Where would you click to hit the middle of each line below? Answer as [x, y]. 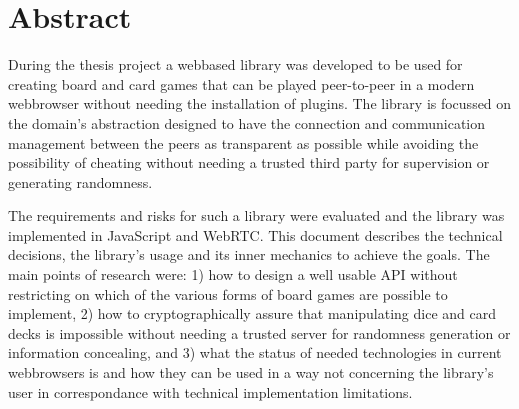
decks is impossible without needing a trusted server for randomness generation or [259, 332]
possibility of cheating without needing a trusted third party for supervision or [249, 162]
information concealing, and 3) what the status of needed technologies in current [255, 352]
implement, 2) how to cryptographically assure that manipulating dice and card [252, 313]
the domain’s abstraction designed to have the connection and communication [247, 122]
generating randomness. [80, 181]
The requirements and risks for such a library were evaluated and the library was [256, 215]
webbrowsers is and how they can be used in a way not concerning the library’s [251, 372]
